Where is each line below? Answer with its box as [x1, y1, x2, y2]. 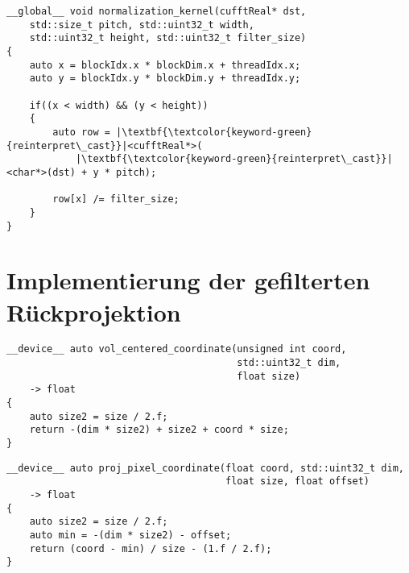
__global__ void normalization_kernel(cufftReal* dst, [6, 6, 307, 17]
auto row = [52, 126, 110, 138]
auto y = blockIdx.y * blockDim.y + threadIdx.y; [29, 73, 301, 85]
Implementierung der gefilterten [6, 264, 370, 297]
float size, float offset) [225, 475, 370, 488]
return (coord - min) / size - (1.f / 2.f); [29, 542, 272, 554]
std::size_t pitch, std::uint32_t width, [29, 19, 254, 31]
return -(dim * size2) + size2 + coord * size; [29, 424, 289, 436]
